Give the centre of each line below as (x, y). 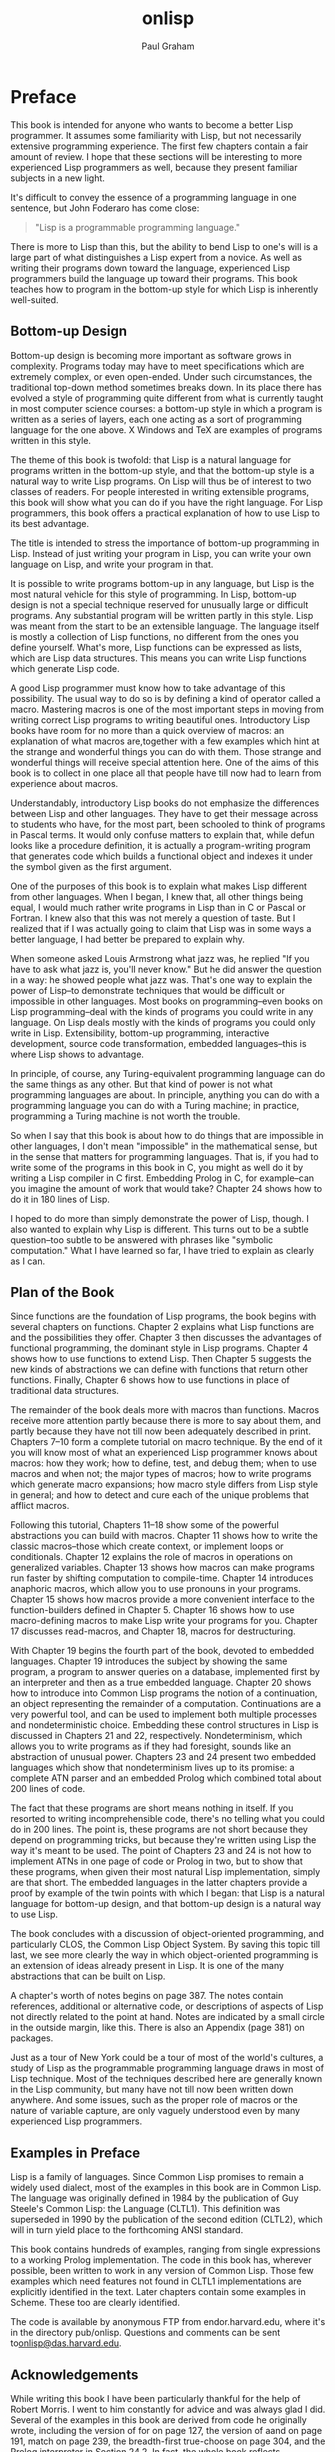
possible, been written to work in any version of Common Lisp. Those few (162, 2271)
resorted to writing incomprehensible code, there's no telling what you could (167, 1819)
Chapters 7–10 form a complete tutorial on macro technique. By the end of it (166, 1442)
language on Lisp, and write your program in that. (112, 564)
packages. (32, 2038)
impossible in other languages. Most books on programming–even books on (166, 1001)
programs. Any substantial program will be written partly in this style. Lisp (162, 615)
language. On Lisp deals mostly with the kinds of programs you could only (163, 1022)
